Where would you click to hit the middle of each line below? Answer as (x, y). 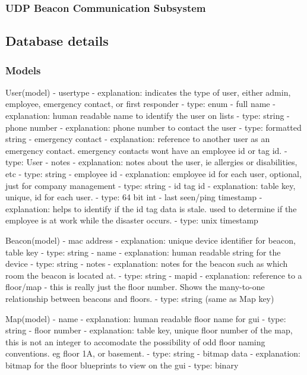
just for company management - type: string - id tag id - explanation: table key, (151, 185)
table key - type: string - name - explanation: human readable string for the (143, 252)
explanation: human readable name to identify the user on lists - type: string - (148, 116)
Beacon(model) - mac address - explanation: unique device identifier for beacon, (151, 240)
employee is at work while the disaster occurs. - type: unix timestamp (132, 220)
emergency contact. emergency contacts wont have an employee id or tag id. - (146, 150)
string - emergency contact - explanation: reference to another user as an (138, 139)
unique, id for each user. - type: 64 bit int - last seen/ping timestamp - (134, 197)
